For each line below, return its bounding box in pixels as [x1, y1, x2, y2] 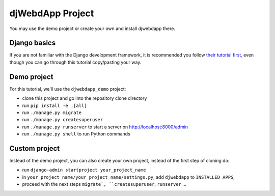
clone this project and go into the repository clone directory [22, 95, 147, 101]
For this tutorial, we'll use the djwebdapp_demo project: [9, 86, 126, 92]
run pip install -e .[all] [22, 102, 87, 108]
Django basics [9, 39, 56, 47]
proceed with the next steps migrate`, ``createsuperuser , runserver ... [22, 181, 187, 187]
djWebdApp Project [9, 8, 94, 19]
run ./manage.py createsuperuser [22, 117, 103, 123]
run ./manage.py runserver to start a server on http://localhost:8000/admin [22, 124, 188, 130]
